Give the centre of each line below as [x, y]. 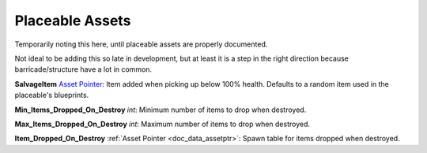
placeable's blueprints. [52, 95]
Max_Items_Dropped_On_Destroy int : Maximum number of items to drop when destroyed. [162, 124]
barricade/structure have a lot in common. [83, 69]
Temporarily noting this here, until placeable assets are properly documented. [141, 44]
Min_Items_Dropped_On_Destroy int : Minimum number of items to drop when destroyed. [161, 110]
